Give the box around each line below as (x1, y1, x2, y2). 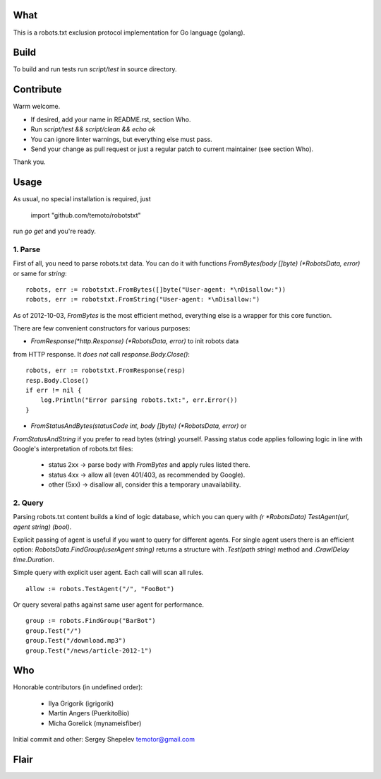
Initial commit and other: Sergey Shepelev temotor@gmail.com (13, 735, 195, 744)
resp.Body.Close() (25, 376, 90, 384)
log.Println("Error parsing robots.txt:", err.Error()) (40, 396, 238, 404)
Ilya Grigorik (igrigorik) (48, 699, 114, 708)
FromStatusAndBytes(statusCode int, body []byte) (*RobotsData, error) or (30, 422, 247, 430)
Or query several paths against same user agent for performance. (13, 600, 205, 609)
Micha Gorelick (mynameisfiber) (48, 719, 142, 727)
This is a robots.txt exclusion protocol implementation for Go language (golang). (13, 28, 246, 37)
